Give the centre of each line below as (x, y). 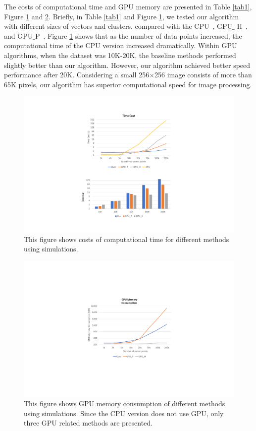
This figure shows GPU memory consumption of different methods (125, 403)
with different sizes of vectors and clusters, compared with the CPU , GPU (118, 26)
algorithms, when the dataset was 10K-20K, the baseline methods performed (120, 55)
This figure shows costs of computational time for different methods (127, 239)
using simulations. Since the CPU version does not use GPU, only (124, 413)
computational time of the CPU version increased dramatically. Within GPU (121, 45)
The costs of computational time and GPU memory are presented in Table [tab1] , (128, 6)
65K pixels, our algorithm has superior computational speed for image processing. (128, 84)
